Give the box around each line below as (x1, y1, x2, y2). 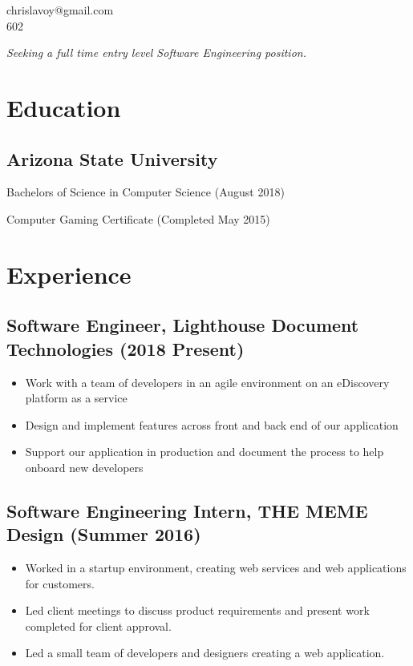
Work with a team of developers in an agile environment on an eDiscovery (25, 373, 390, 390)
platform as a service (25, 390, 128, 406)
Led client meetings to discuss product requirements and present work (25, 602, 370, 619)
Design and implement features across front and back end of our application (25, 416, 399, 433)
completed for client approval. (25, 617, 172, 634)
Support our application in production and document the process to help (25, 443, 384, 460)
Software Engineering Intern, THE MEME (6, 498, 368, 523)
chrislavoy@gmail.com (6, 2, 114, 18)
